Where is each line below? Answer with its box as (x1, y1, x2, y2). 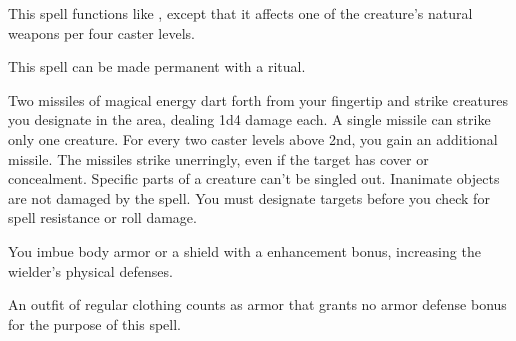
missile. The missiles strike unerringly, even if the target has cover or (8, 148, 429, 169)
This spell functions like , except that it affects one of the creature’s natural (8, 3, 473, 23)
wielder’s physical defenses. (8, 260, 173, 281)
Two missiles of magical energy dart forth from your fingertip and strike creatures (8, 89, 509, 110)
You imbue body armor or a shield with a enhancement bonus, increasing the (8, 240, 481, 261)
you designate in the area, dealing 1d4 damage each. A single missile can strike (8, 109, 491, 130)
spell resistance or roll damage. (8, 207, 197, 228)
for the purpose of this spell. (8, 313, 181, 334)
